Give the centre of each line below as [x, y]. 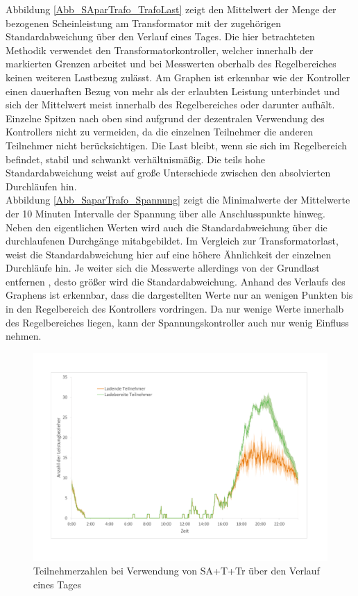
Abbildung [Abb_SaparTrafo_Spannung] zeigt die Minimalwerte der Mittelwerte [178, 200]
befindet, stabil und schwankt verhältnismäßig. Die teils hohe [135, 159]
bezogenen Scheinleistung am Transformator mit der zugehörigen [144, 23]
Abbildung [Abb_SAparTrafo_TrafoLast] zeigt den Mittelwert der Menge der [171, 9]
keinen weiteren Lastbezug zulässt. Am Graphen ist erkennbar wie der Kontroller [178, 77]
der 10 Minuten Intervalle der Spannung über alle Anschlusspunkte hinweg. [165, 213]
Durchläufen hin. [41, 186]
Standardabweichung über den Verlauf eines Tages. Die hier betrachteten [160, 36]
